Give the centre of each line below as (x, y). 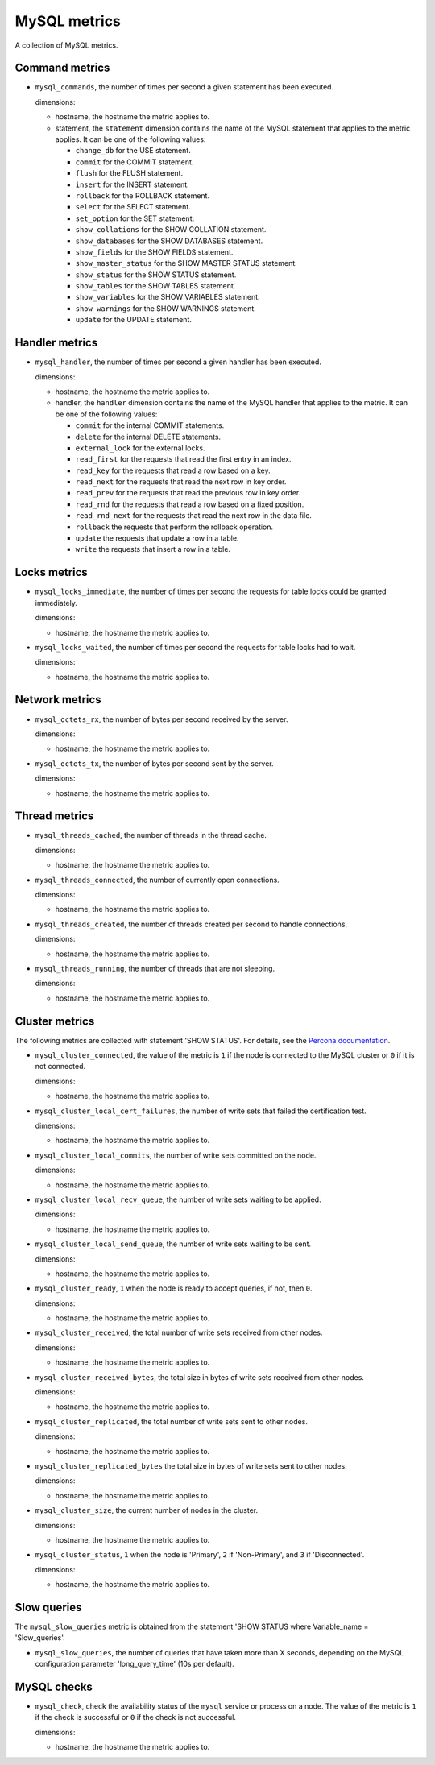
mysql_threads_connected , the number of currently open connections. (157, 880)
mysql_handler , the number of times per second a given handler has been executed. (178, 362)
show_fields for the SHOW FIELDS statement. (154, 252)
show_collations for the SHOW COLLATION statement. (171, 230)
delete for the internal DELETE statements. (148, 437)
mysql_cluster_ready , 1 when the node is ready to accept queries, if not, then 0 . (174, 1288)
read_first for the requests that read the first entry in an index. (183, 459)
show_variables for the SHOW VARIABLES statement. (168, 297)
